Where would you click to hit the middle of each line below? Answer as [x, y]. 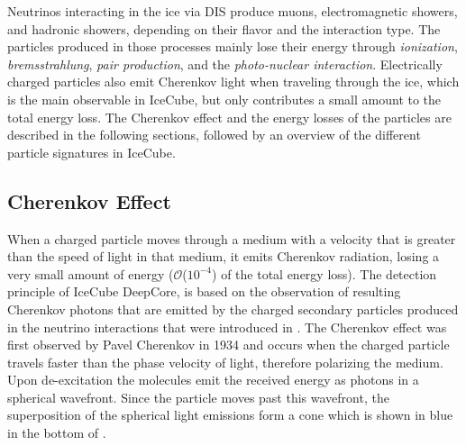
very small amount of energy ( [91, 273]
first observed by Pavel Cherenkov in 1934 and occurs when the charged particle [228, 345]
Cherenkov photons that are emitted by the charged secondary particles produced [233, 309]
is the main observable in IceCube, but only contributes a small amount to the [224, 99]
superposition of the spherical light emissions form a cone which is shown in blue [230, 415]
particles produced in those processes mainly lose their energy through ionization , [233, 46]
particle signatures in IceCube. [91, 152]
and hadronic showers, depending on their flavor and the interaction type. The [224, 28]
